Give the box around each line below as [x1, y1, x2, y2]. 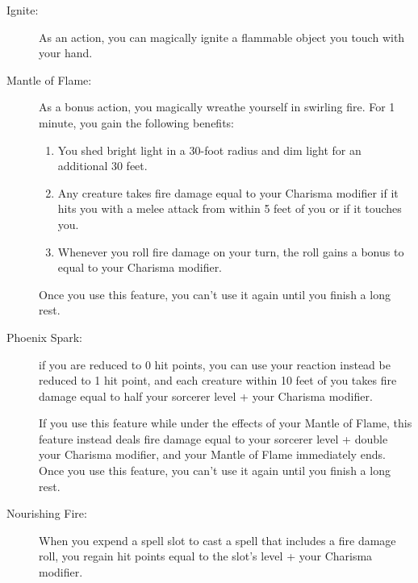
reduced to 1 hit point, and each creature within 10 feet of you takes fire [39, 372, 397, 389]
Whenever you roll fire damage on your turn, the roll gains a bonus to [57, 243, 404, 260]
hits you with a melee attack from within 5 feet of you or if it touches [57, 200, 402, 217]
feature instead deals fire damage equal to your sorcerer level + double [39, 430, 388, 447]
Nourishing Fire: [6, 505, 87, 522]
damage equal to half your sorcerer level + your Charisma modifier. [39, 387, 373, 404]
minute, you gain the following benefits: [39, 114, 234, 131]
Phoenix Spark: [6, 328, 82, 345]
